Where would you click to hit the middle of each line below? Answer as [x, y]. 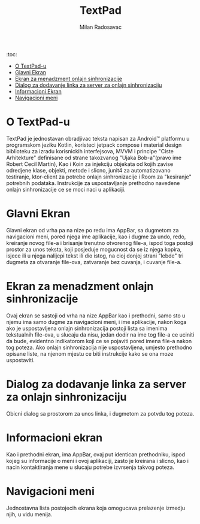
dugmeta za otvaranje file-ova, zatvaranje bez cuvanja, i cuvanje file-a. [94, 262]
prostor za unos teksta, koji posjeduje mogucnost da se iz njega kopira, [94, 249]
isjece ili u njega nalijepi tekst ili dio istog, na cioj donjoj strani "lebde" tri [95, 256]
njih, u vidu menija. [29, 514]
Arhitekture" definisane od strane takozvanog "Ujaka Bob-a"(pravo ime [94, 157]
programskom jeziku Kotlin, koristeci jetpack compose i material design [94, 145]
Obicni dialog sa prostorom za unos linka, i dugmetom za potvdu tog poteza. [100, 413]
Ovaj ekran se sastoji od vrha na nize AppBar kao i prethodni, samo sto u [96, 316]
